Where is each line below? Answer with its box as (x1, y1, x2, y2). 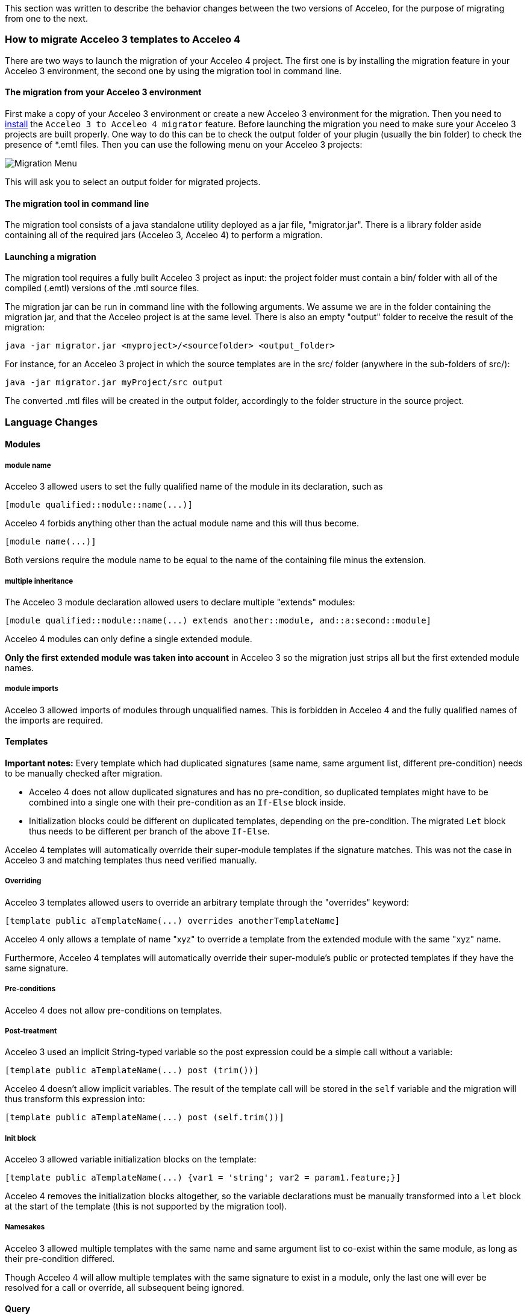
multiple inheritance (5, 576, 73, 585)
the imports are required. (5, 714, 104, 725)
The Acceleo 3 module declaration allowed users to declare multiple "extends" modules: (5, 596, 355, 607)
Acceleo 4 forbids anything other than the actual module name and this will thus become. (5, 518, 359, 529)
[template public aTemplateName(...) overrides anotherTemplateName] (5, 915, 340, 926)
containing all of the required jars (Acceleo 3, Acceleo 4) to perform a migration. (5, 230, 323, 241)
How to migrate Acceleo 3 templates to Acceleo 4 (5, 33, 241, 46)
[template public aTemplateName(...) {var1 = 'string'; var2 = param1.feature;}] (5, 1173, 401, 1183)
